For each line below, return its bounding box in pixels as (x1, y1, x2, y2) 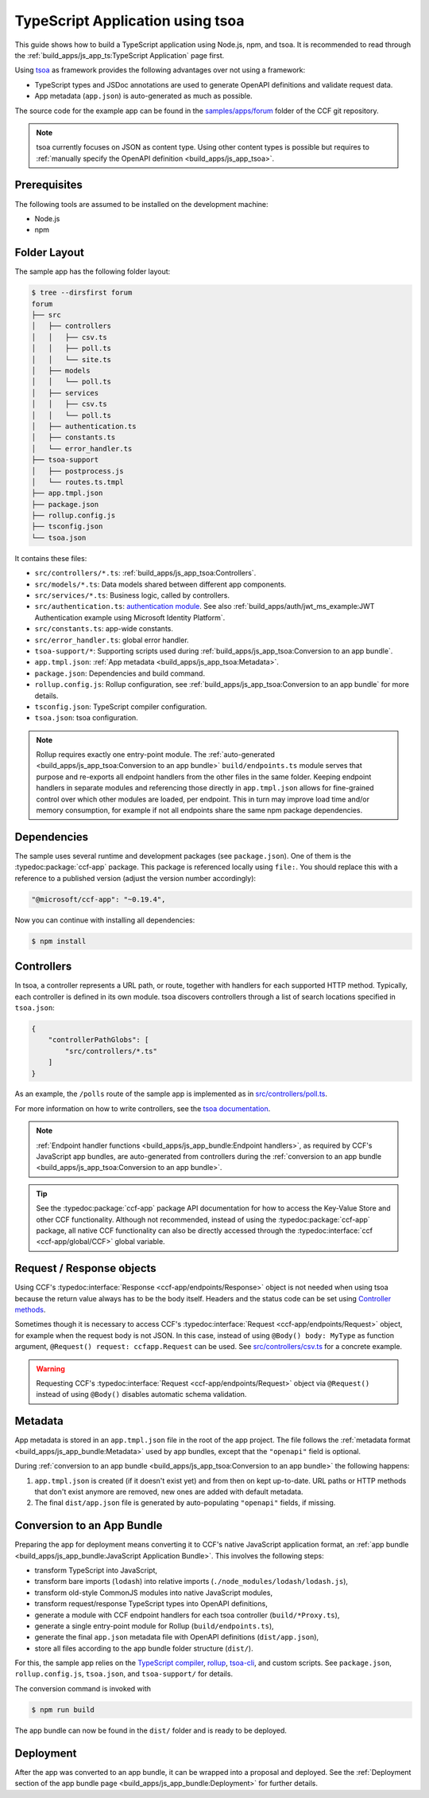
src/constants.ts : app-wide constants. (34, 624, 174, 634)
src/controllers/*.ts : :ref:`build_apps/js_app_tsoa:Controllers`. (34, 568, 257, 578)
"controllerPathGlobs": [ (48, 1036, 149, 1044)
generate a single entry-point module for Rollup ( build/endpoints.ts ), (34, 1621, 274, 1631)
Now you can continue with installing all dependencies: (14, 915, 195, 925)
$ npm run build (31, 1705, 95, 1714)
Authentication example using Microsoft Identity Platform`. (34, 613, 226, 622)
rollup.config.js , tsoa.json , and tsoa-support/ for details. (14, 1669, 234, 1679)
